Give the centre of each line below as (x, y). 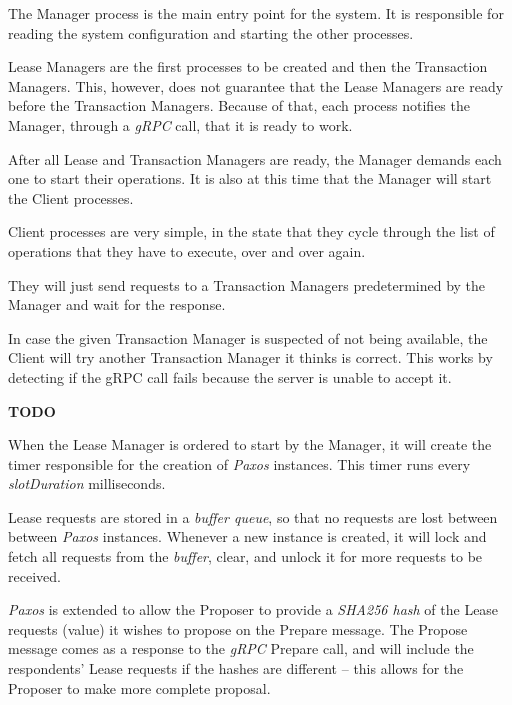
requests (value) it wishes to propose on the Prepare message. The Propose (238, 628)
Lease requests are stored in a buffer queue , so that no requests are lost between (253, 516)
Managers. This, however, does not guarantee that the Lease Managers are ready (256, 85)
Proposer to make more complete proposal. (139, 687)
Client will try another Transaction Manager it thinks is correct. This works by (250, 357)
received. (34, 575)
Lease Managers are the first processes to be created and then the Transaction (248, 66)
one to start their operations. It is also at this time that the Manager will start (250, 178)
